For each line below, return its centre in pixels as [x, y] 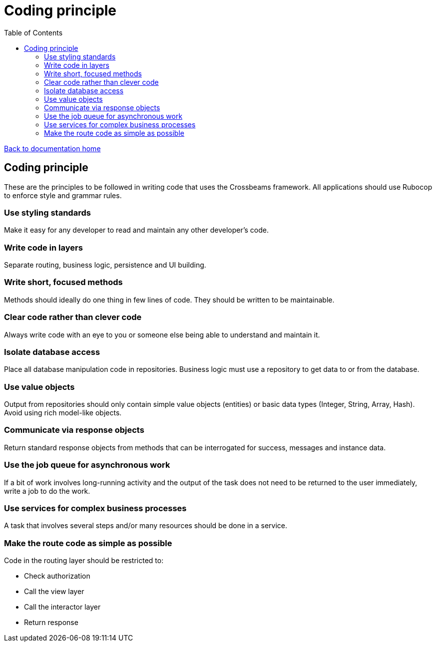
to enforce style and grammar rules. [63, 195]
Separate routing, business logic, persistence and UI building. [105, 265]
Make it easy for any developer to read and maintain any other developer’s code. [136, 230]
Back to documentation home [52, 148]
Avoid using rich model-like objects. [63, 413]
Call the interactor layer [62, 607]
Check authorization [57, 576]
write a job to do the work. [47, 491]
